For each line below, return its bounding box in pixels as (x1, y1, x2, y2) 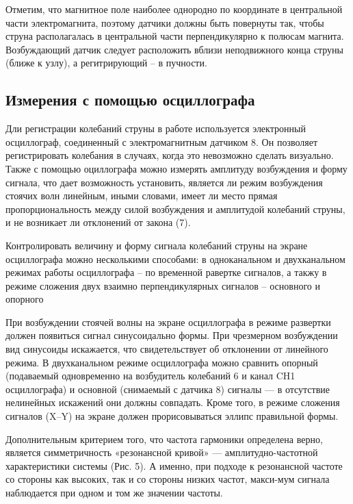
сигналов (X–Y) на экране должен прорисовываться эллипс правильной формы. (5, 409, 339, 423)
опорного (5, 292, 44, 306)
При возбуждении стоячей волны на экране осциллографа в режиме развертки (5, 314, 331, 329)
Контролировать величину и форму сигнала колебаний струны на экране (5, 238, 308, 252)
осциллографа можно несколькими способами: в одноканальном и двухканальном (5, 251, 345, 266)
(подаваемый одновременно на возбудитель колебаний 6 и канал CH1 (5, 368, 296, 383)
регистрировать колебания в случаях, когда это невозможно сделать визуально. (5, 148, 334, 162)
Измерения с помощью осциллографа (5, 89, 255, 110)
